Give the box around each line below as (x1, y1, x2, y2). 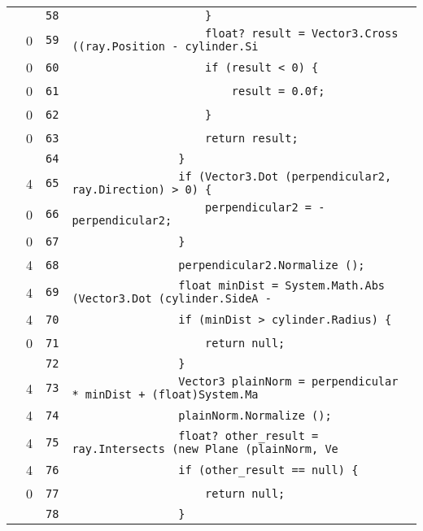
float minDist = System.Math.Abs (178, 279, 386, 292)
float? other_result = (178, 429, 319, 442)
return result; (205, 131, 299, 145)
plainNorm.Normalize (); (178, 408, 332, 422)
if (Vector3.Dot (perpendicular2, (178, 170, 392, 183)
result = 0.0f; (231, 84, 325, 98)
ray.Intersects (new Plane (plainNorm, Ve (72, 442, 338, 455)
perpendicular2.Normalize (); (178, 258, 365, 272)
